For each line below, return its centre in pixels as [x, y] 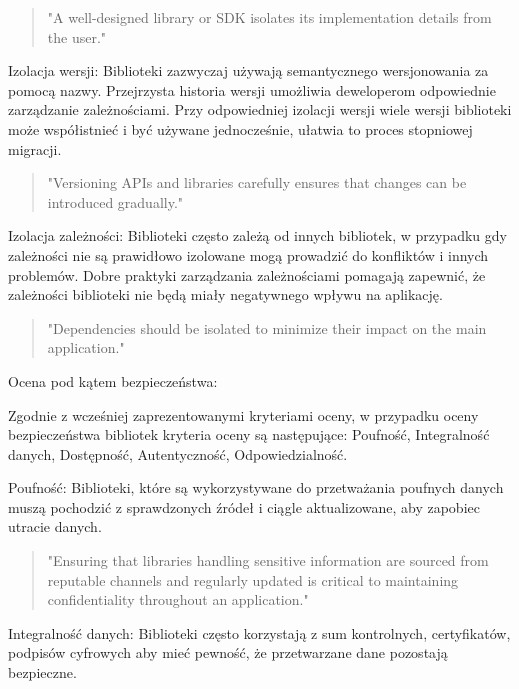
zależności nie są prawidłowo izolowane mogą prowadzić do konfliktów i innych [248, 254]
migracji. [35, 148]
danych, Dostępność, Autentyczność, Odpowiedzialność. [178, 453]
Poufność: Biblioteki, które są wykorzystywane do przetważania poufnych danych [256, 487]
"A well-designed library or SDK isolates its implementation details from [269, 17]
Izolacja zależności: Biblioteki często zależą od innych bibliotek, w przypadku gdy [257, 235]
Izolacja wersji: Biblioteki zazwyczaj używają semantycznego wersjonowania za [248, 70]
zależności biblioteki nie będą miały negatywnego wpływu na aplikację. [225, 294]
